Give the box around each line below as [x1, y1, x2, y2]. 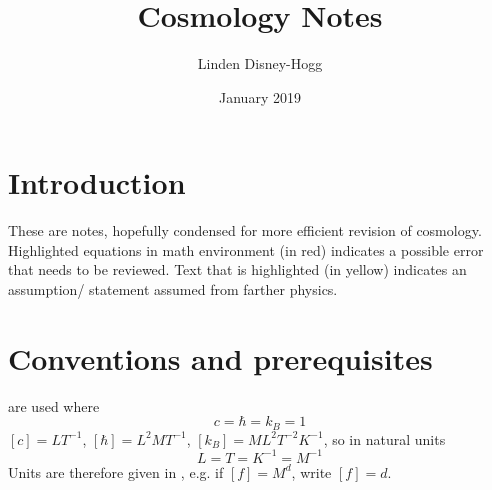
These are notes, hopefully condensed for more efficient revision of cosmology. [8, 220, 482, 241]
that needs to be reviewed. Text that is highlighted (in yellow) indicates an [8, 259, 467, 280]
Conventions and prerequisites [8, 337, 433, 378]
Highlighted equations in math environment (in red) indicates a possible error [8, 239, 484, 260]
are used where [8, 395, 100, 416]
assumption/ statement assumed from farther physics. [8, 279, 338, 300]
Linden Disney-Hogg [197, 53, 323, 74]
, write [291, 461, 332, 482]
